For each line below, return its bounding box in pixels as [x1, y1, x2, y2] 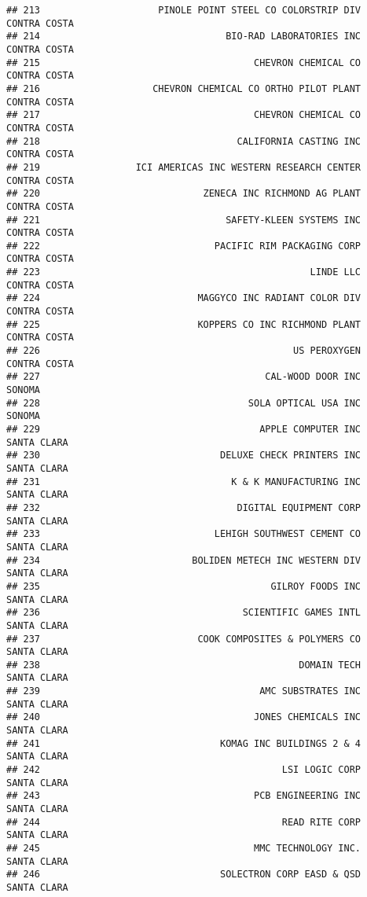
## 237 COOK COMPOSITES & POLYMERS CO [6, 633, 361, 645]
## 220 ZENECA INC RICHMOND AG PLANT [6, 188, 361, 200]
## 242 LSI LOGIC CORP [6, 764, 361, 776]
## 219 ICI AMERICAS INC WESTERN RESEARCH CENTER [6, 161, 361, 173]
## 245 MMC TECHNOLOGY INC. [6, 843, 361, 854]
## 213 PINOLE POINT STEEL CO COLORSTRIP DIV [6, 5, 361, 16]
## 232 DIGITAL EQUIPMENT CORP [6, 502, 361, 513]
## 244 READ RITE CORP [6, 816, 361, 828]
